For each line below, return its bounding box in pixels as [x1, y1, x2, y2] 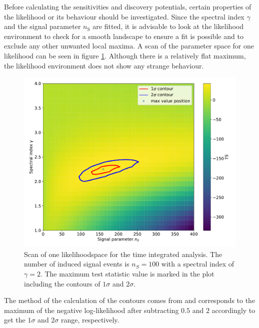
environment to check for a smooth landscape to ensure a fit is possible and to [4, 30, 243, 41]
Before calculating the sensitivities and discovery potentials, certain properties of [4, 1, 251, 11]
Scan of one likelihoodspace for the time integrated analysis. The [24, 248, 222, 259]
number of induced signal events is [24, 258, 129, 269]
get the [4, 314, 25, 325]
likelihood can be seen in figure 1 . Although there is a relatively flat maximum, [4, 50, 246, 60]
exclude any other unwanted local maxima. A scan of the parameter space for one [4, 40, 254, 51]
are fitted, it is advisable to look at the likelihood [92, 21, 243, 31]
